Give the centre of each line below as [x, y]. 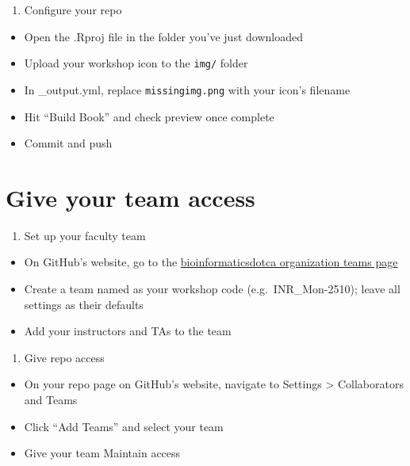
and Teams [51, 399]
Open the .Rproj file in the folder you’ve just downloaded [163, 36]
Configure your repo [73, 10]
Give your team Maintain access [102, 453]
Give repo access [64, 357]
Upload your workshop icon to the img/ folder [136, 63]
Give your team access [130, 197]
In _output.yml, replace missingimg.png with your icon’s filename [187, 89]
